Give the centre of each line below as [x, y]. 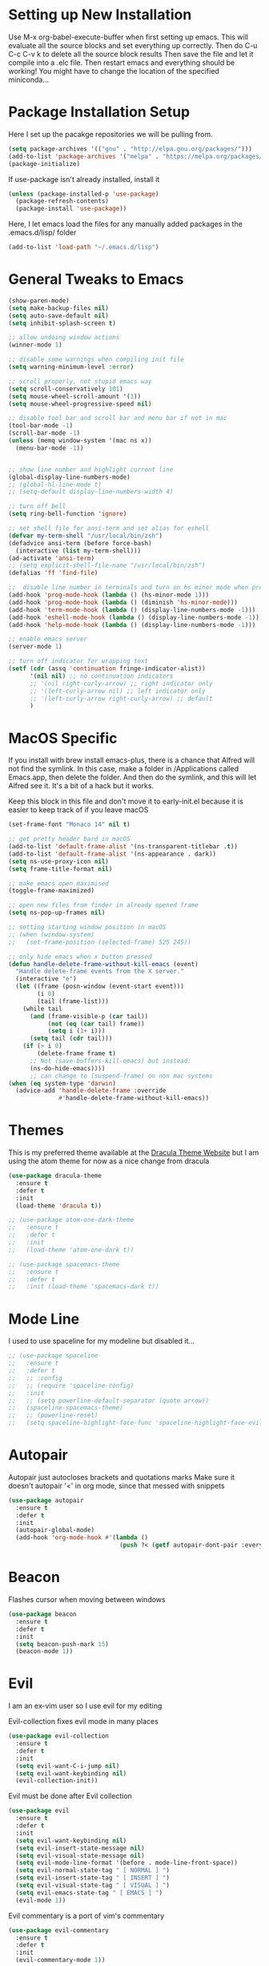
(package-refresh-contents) [62, 201]
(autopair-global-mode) [55, 1530]
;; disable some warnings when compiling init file [96, 360]
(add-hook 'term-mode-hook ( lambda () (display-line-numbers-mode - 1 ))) [132, 610]
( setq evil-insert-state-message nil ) [80, 1848]
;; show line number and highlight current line [91, 469]
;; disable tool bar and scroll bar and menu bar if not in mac [118, 419]
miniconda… [29, 79]
